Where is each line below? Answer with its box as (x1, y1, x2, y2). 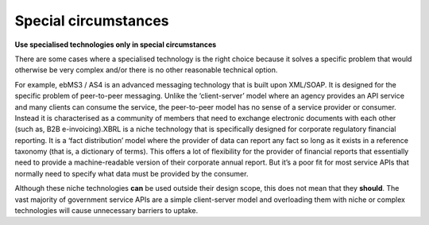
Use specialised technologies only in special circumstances (14, 40, 217, 49)
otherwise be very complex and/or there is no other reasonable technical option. (14, 65, 278, 75)
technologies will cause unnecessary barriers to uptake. (14, 206, 199, 215)
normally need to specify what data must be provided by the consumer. (14, 169, 249, 178)
